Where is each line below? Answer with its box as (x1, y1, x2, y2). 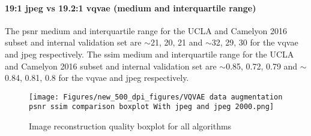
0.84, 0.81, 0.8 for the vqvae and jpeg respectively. (5, 71, 189, 84)
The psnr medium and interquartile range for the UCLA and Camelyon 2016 (5, 24, 287, 37)
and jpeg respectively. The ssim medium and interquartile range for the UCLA (5, 47, 294, 60)
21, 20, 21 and (150, 36, 203, 49)
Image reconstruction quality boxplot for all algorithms (29, 120, 232, 132)
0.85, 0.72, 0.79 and (226, 59, 298, 72)
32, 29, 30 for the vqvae (211, 36, 298, 49)
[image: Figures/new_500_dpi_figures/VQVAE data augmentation (29, 92, 283, 101)
